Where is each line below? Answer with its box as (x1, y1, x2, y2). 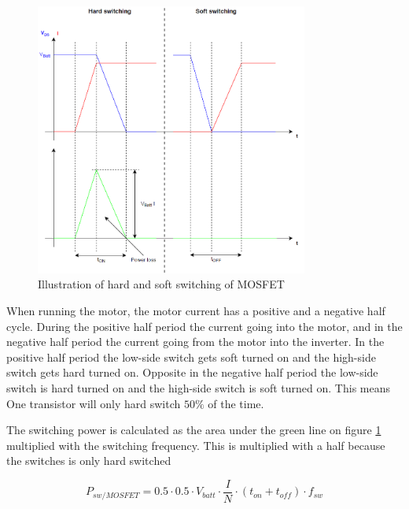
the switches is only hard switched (6, 452, 171, 469)
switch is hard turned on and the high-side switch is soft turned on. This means (6, 379, 391, 396)
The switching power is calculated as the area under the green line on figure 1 (6, 422, 381, 438)
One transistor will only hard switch (6, 395, 181, 411)
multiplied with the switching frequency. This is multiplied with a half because (6, 437, 385, 453)
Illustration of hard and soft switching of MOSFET (38, 276, 285, 292)
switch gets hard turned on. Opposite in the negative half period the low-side (6, 364, 378, 381)
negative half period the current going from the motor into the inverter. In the (6, 333, 385, 350)
